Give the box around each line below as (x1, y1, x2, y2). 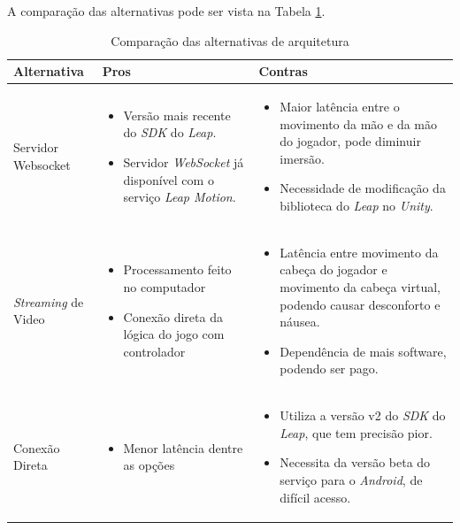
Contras (258, 62, 308, 81)
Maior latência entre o (280, 97, 400, 116)
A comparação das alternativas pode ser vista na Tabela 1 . (7, 2, 326, 19)
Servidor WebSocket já (123, 153, 244, 172)
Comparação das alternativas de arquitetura (111, 31, 349, 50)
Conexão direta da (123, 307, 223, 326)
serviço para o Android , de (280, 471, 423, 489)
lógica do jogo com (123, 325, 225, 343)
